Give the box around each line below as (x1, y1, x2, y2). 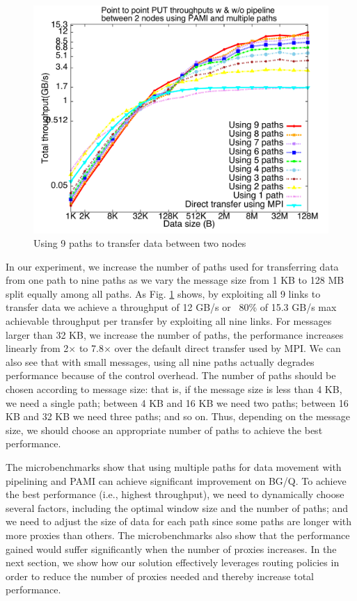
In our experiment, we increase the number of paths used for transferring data (6, 259, 339, 273)
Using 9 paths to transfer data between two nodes (33, 236, 246, 250)
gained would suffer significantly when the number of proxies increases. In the (6, 541, 337, 556)
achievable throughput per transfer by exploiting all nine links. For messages (6, 314, 332, 328)
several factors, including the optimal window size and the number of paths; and (6, 500, 348, 515)
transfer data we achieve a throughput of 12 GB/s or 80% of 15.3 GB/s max (6, 300, 337, 314)
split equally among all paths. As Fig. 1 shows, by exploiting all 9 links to (6, 286, 321, 300)
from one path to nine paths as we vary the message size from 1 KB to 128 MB (6, 273, 344, 287)
